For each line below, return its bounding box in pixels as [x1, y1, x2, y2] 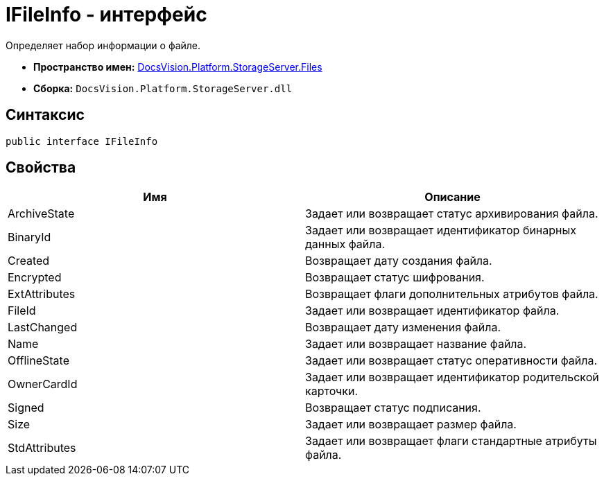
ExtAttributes [8, 287, 76, 301]
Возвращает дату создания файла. [305, 254, 492, 268]
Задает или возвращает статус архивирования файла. [305, 207, 598, 221]
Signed [8, 401, 44, 415]
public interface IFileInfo [6, 135, 158, 147]
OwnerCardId [8, 377, 78, 392]
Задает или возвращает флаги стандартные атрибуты [305, 434, 597, 448]
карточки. [305, 384, 359, 399]
